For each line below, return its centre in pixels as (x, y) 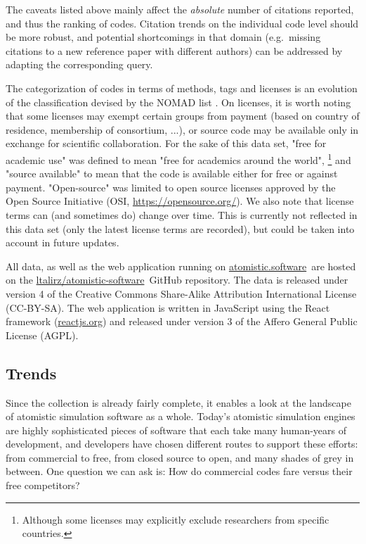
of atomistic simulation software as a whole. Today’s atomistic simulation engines (181, 416)
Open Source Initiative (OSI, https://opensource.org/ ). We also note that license (180, 201)
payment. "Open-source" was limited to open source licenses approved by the (171, 187)
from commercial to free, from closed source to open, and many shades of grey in (180, 457)
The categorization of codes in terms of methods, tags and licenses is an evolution (182, 88)
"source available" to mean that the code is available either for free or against (172, 173)
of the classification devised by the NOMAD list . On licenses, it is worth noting (178, 102)
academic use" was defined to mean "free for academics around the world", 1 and (178, 158)
